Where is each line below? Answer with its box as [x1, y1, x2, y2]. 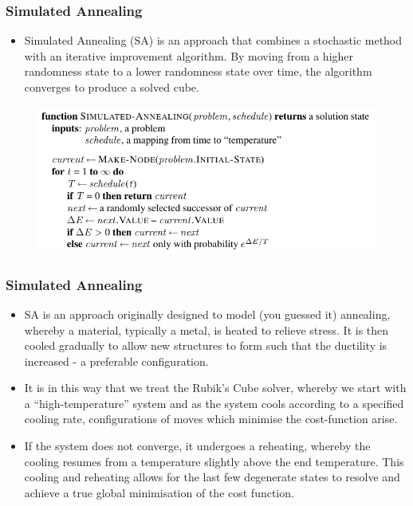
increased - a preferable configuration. [24, 352, 209, 369]
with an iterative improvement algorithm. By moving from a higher [24, 47, 354, 64]
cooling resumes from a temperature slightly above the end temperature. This [24, 453, 404, 469]
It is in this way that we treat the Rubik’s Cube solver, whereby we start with [24, 379, 407, 396]
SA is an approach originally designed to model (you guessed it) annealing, [24, 305, 391, 322]
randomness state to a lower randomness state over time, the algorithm [24, 63, 372, 80]
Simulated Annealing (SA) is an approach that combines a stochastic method [24, 32, 403, 49]
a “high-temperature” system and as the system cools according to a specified [24, 394, 404, 411]
